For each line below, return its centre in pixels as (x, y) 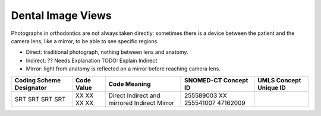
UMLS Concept (279, 80)
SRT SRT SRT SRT (40, 99)
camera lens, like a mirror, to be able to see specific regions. (85, 41)
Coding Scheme (38, 80)
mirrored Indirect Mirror (141, 102)
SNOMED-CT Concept (216, 80)
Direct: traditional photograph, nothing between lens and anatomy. (107, 52)
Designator (31, 88)
